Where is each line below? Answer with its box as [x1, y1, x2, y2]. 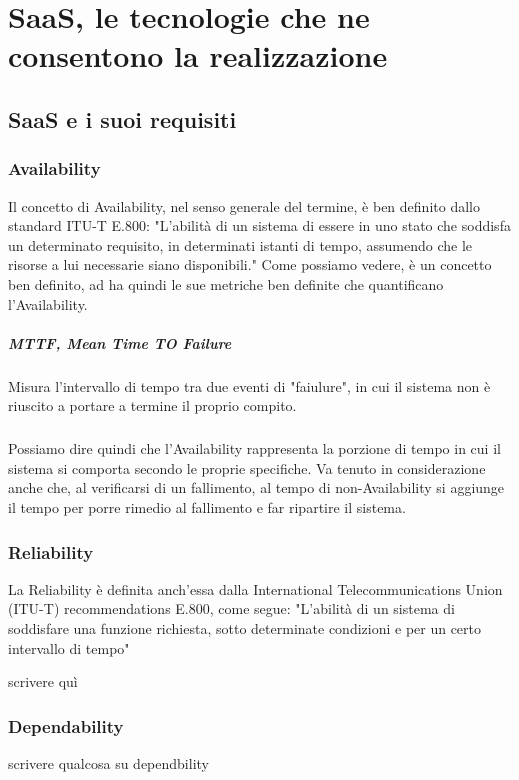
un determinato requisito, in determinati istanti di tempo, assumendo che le [8, 234, 472, 255]
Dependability [8, 713, 124, 738]
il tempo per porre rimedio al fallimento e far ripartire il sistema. [8, 497, 406, 518]
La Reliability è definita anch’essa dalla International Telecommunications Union [8, 578, 503, 599]
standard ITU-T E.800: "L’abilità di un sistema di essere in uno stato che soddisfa [8, 215, 511, 236]
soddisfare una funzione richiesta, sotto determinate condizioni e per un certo [8, 618, 482, 639]
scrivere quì [8, 671, 78, 692]
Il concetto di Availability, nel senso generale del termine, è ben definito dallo [8, 195, 480, 216]
